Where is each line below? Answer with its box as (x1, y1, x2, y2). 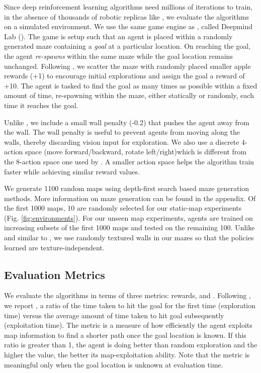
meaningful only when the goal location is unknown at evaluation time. (4, 359, 223, 369)
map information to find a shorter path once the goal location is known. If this (4, 329, 246, 340)
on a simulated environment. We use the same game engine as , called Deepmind (4, 21, 252, 32)
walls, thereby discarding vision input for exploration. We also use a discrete (4, 136, 239, 147)
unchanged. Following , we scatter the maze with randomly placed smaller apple (4, 60, 251, 71)
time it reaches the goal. (4, 100, 78, 110)
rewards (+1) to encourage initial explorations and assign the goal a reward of (4, 70, 245, 81)
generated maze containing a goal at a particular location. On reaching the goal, (4, 41, 251, 51)
